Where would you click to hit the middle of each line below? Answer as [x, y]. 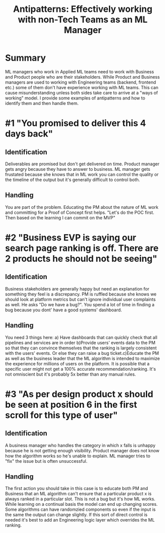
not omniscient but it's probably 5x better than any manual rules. [71, 374]
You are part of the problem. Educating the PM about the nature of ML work [82, 207]
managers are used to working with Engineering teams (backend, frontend [81, 82]
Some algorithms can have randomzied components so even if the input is [81, 509]
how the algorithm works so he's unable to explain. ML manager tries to [78, 456]
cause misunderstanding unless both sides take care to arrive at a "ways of [82, 93]
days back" [29, 134]
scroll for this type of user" [62, 415]
